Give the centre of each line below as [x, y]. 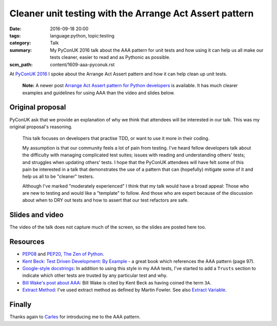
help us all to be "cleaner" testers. [58, 176]
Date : [15, 29]
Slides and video [36, 215]
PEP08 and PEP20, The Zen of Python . [63, 254]
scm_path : [21, 65]
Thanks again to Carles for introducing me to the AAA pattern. [75, 317]
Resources [27, 242]
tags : [15, 35]
